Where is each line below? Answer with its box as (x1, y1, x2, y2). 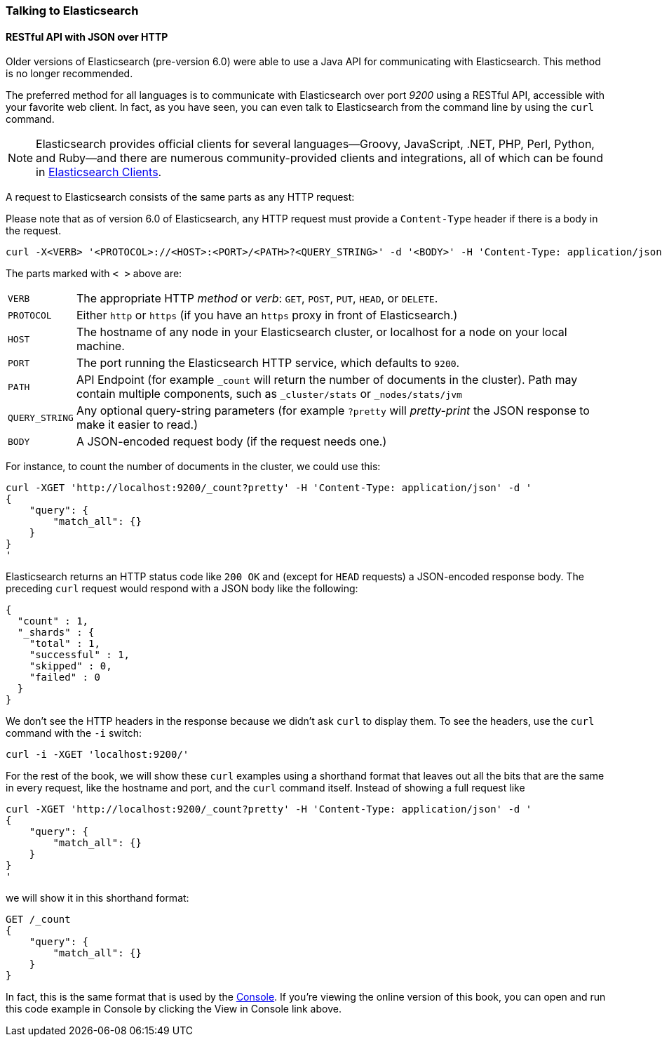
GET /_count (6, 914, 71, 926)
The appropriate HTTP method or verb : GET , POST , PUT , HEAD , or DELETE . (76, 291, 438, 306)
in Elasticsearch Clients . (36, 165, 162, 180)
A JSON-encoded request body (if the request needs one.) (76, 434, 387, 449)
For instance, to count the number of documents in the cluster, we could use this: (6, 460, 381, 473)
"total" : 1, (29, 638, 100, 650)
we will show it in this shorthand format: (6, 892, 189, 904)
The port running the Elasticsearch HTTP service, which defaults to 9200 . (76, 356, 460, 370)
